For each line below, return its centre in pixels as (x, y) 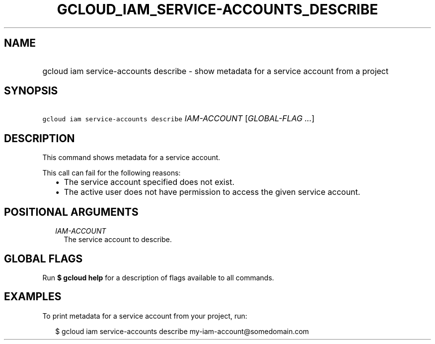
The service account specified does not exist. (149, 182)
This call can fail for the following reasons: (111, 173)
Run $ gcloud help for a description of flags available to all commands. (158, 277)
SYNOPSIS (31, 91)
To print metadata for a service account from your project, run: (145, 316)
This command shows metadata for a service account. (131, 158)
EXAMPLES (33, 297)
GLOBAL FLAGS (43, 258)
